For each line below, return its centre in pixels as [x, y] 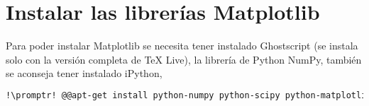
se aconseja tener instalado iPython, [84, 73]
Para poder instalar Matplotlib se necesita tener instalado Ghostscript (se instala [182, 46]
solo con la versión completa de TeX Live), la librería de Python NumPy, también [184, 59]
